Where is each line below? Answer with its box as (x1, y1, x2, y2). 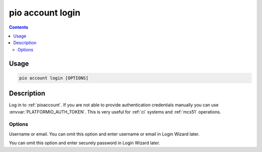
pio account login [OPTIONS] (19, 75, 89, 81)
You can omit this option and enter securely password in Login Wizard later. (9, 140, 160, 146)
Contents (9, 24, 29, 30)
